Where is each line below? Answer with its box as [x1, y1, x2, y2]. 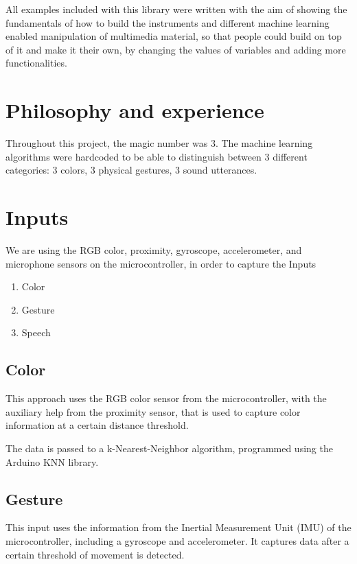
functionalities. [5, 56, 67, 70]
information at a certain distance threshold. [5, 418, 189, 432]
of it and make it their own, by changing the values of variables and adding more [5, 42, 346, 56]
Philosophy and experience [5, 96, 264, 124]
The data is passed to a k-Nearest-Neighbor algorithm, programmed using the [5, 440, 333, 455]
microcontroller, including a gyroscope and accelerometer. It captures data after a [5, 533, 349, 548]
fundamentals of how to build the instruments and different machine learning [5, 15, 330, 30]
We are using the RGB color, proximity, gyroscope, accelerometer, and [5, 243, 302, 257]
